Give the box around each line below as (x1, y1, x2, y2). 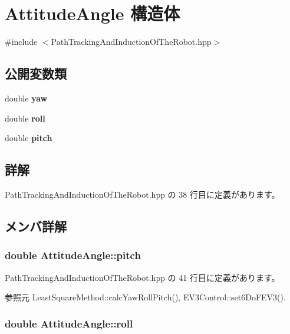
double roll (5, 112, 45, 124)
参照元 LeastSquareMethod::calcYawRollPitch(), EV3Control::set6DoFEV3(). (5, 291, 286, 303)
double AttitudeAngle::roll (5, 316, 133, 330)
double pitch (5, 132, 52, 144)
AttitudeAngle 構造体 (5, 1, 180, 25)
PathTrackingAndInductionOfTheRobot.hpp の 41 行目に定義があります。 (5, 271, 280, 283)
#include (5, 35, 38, 48)
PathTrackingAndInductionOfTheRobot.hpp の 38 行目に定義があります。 (5, 188, 280, 200)
